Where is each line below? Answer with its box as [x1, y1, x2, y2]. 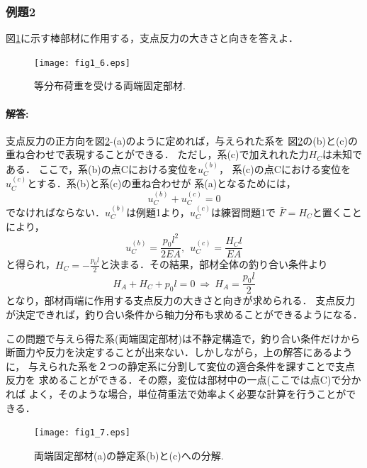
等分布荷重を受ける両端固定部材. [34, 78, 186, 93]
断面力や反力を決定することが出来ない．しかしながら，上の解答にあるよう [6, 345, 353, 360]
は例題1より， [126, 204, 190, 219]
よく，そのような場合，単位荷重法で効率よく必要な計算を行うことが [28, 386, 346, 401]
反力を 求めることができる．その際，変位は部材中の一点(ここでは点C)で [6, 372, 341, 387]
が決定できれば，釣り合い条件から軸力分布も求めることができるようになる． [6, 306, 363, 321]
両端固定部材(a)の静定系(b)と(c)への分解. [34, 447, 224, 462]
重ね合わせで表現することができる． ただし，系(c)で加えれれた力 [6, 147, 309, 162]
